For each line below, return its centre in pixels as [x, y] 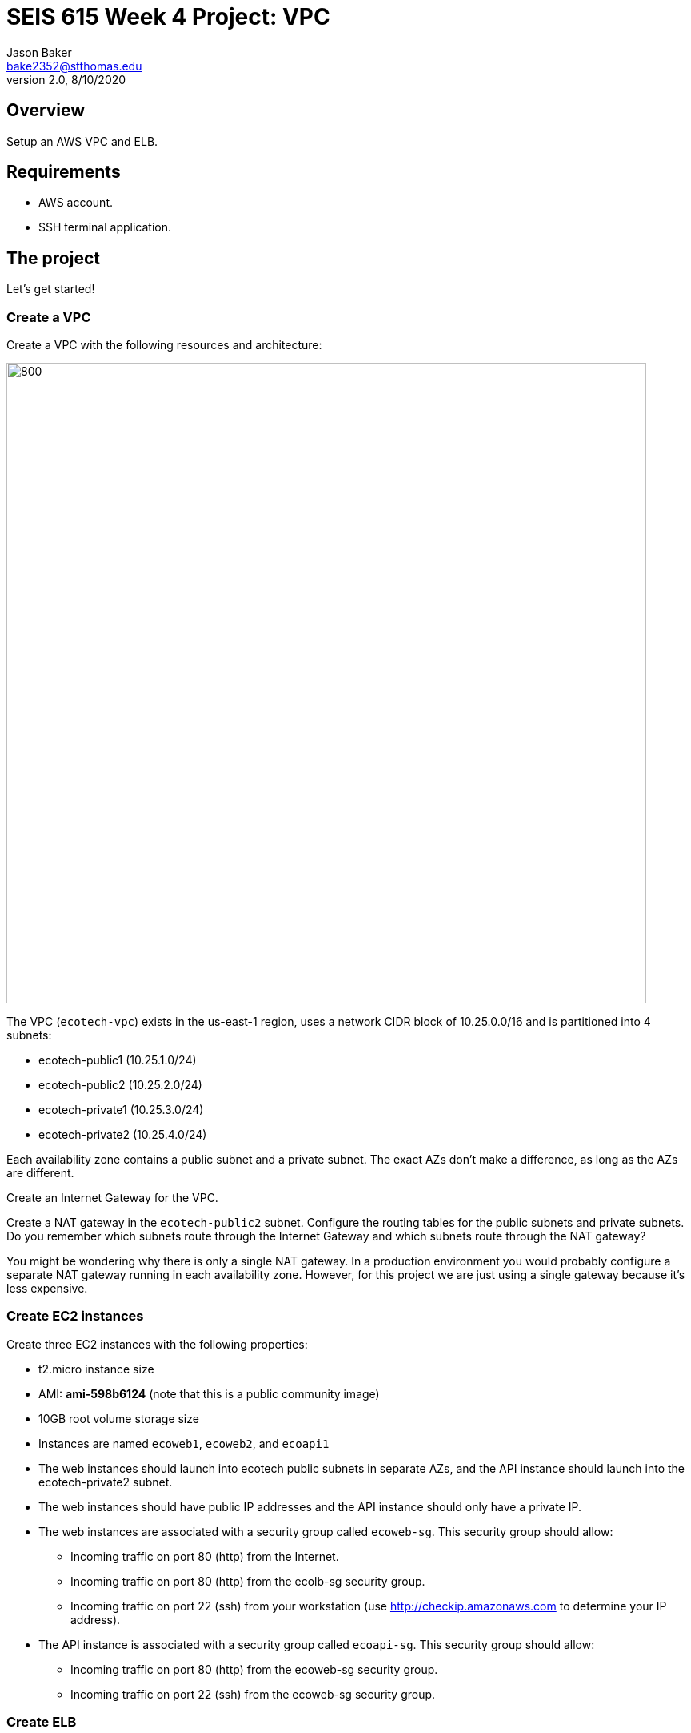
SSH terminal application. [105, 227]
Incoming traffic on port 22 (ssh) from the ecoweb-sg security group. [253, 1694]
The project [53, 258]
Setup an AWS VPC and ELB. [82, 141]
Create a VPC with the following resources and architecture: [164, 345]
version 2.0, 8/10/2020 [66, 79]
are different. [40, 1173]
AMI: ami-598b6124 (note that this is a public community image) [209, 1393]
